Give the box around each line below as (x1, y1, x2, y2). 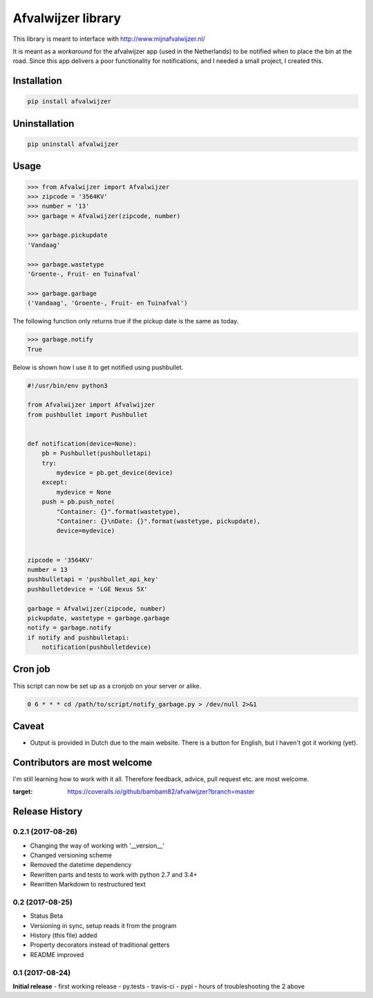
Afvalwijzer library (12, 10, 122, 26)
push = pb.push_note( (41, 498, 115, 506)
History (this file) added (30, 932, 97, 939)
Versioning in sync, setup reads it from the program (30, 921, 177, 929)
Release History (12, 805, 83, 817)
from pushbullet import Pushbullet (27, 411, 148, 418)
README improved (30, 950, 84, 959)
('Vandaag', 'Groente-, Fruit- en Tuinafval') (27, 299, 188, 308)
